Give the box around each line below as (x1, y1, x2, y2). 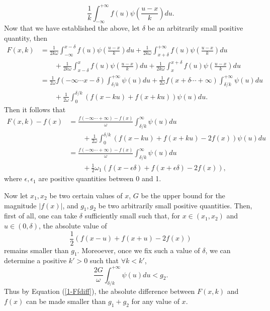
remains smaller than (4, 245, 69, 255)
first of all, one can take (4, 210, 77, 221)
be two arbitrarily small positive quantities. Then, (98, 200, 252, 210)
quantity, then (4, 32, 47, 43)
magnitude (4, 200, 37, 210)
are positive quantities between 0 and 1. (38, 173, 161, 184)
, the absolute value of (39, 220, 107, 230)
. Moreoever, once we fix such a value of (77, 245, 200, 255)
